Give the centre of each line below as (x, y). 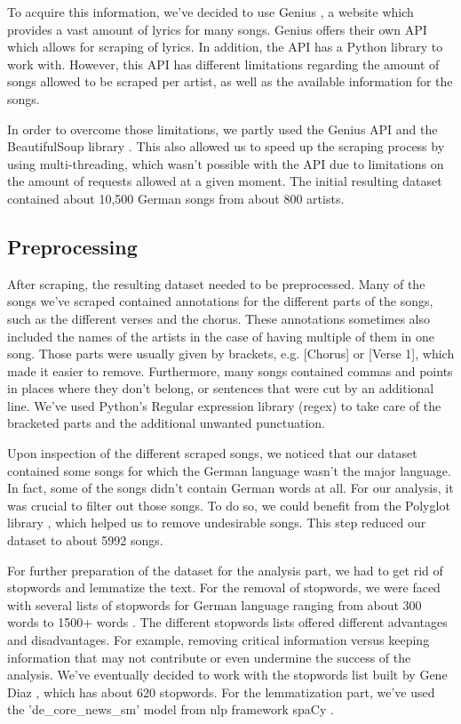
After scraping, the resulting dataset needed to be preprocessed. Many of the (216, 283)
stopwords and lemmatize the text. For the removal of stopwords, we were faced (224, 587)
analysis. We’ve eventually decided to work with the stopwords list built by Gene (227, 675)
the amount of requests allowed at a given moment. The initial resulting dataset (225, 181)
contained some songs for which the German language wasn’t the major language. (229, 470)
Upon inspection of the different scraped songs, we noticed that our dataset (212, 453)
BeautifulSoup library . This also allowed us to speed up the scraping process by (226, 146)
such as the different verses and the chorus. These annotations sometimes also (219, 318)
